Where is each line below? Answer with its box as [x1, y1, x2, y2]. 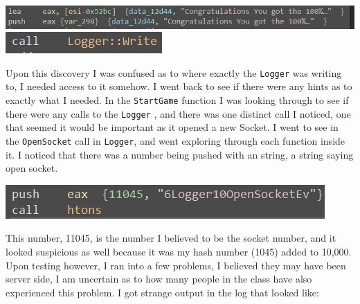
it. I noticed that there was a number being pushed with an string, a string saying [6, 147, 354, 161]
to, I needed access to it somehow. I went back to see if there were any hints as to [6, 79, 352, 93]
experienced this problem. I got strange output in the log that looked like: [6, 285, 319, 299]
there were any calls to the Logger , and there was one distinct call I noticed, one [6, 106, 351, 120]
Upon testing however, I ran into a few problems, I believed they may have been [6, 258, 346, 272]
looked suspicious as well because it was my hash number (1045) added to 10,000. [6, 244, 352, 259]
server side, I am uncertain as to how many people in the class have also [6, 271, 312, 286]
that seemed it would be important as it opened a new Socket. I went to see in [6, 120, 339, 134]
